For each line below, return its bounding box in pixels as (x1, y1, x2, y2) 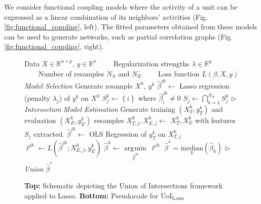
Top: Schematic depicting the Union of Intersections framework (24, 180, 222, 191)
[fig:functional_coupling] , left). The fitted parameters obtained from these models (4, 21, 257, 32)
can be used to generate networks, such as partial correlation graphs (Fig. (4, 31, 233, 42)
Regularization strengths (113, 58, 190, 68)
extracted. (33, 128, 65, 139)
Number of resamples (38, 68, 104, 78)
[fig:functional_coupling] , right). (4, 41, 104, 52)
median (180, 144, 203, 152)
